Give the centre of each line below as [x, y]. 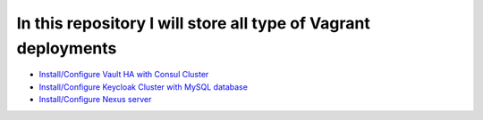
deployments [67, 48]
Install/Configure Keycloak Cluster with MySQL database [143, 87]
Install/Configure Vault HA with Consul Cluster [124, 75]
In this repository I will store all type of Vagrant [193, 23]
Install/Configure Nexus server [95, 100]
